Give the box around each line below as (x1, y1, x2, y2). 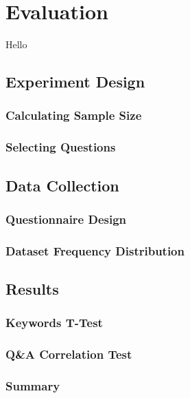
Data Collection (5, 174, 119, 196)
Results (5, 278, 59, 300)
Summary (5, 377, 60, 395)
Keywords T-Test (5, 314, 103, 331)
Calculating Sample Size (5, 107, 142, 124)
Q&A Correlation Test (5, 346, 132, 363)
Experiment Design (5, 71, 145, 92)
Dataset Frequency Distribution (5, 242, 185, 259)
